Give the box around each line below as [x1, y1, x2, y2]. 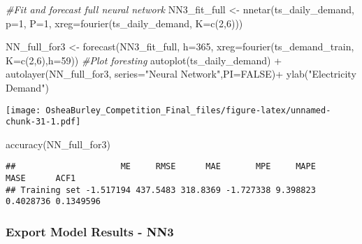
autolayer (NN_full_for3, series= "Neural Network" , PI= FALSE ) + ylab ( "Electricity [6, 66, 356, 81]
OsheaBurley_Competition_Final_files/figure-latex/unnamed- [45, 105, 331, 115]
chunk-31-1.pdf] [6, 117, 81, 127]
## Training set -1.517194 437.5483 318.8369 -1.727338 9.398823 [6, 185, 316, 195]
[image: [6, 105, 41, 115]
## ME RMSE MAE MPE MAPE [6, 162, 316, 172]
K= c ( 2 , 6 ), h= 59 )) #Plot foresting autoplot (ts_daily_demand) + [6, 52, 282, 67]
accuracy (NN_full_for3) [6, 136, 110, 151]
